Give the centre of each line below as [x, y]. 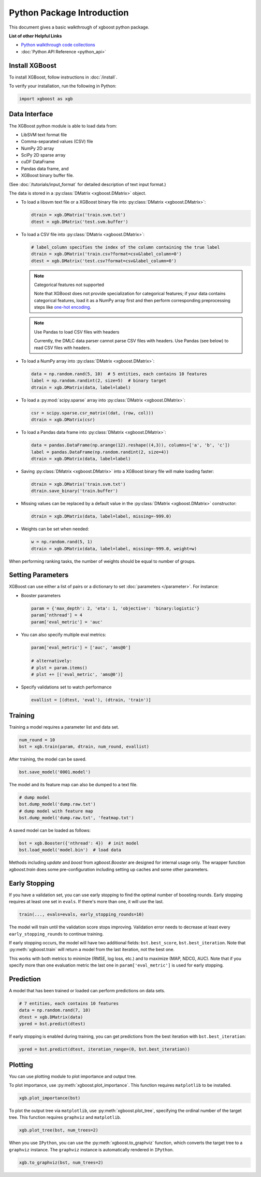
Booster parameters [41, 595]
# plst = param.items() [59, 668]
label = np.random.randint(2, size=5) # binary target [99, 381]
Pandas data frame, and [45, 168]
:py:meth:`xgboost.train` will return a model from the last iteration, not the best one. [92, 950]
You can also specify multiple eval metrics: [64, 635]
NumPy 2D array [37, 148]
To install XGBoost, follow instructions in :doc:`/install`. [63, 77]
